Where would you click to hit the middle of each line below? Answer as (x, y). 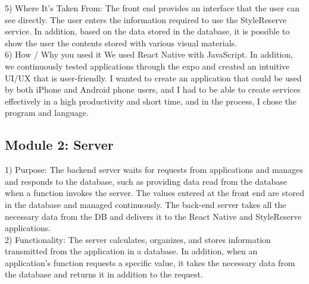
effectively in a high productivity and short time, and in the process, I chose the (151, 101)
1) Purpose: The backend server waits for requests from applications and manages (154, 170)
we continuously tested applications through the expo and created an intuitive (147, 66)
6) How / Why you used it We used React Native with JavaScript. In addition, (149, 54)
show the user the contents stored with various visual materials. (121, 42)
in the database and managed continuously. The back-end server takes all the (146, 204)
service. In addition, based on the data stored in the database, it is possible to (147, 31)
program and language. (47, 113)
